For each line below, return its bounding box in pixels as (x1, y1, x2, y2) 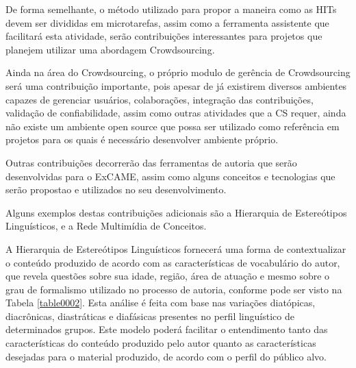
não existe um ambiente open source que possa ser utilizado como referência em (5, 119, 340, 133)
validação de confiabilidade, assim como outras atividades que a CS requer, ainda (5, 106, 346, 120)
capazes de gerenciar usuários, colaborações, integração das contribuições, (5, 92, 314, 106)
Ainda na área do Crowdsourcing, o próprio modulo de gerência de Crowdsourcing (5, 65, 351, 79)
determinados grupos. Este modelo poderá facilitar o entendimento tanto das (5, 322, 328, 336)
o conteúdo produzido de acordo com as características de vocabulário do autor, (5, 255, 340, 269)
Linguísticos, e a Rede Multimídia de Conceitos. (5, 219, 207, 233)
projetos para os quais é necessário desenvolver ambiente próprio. (5, 132, 279, 147)
